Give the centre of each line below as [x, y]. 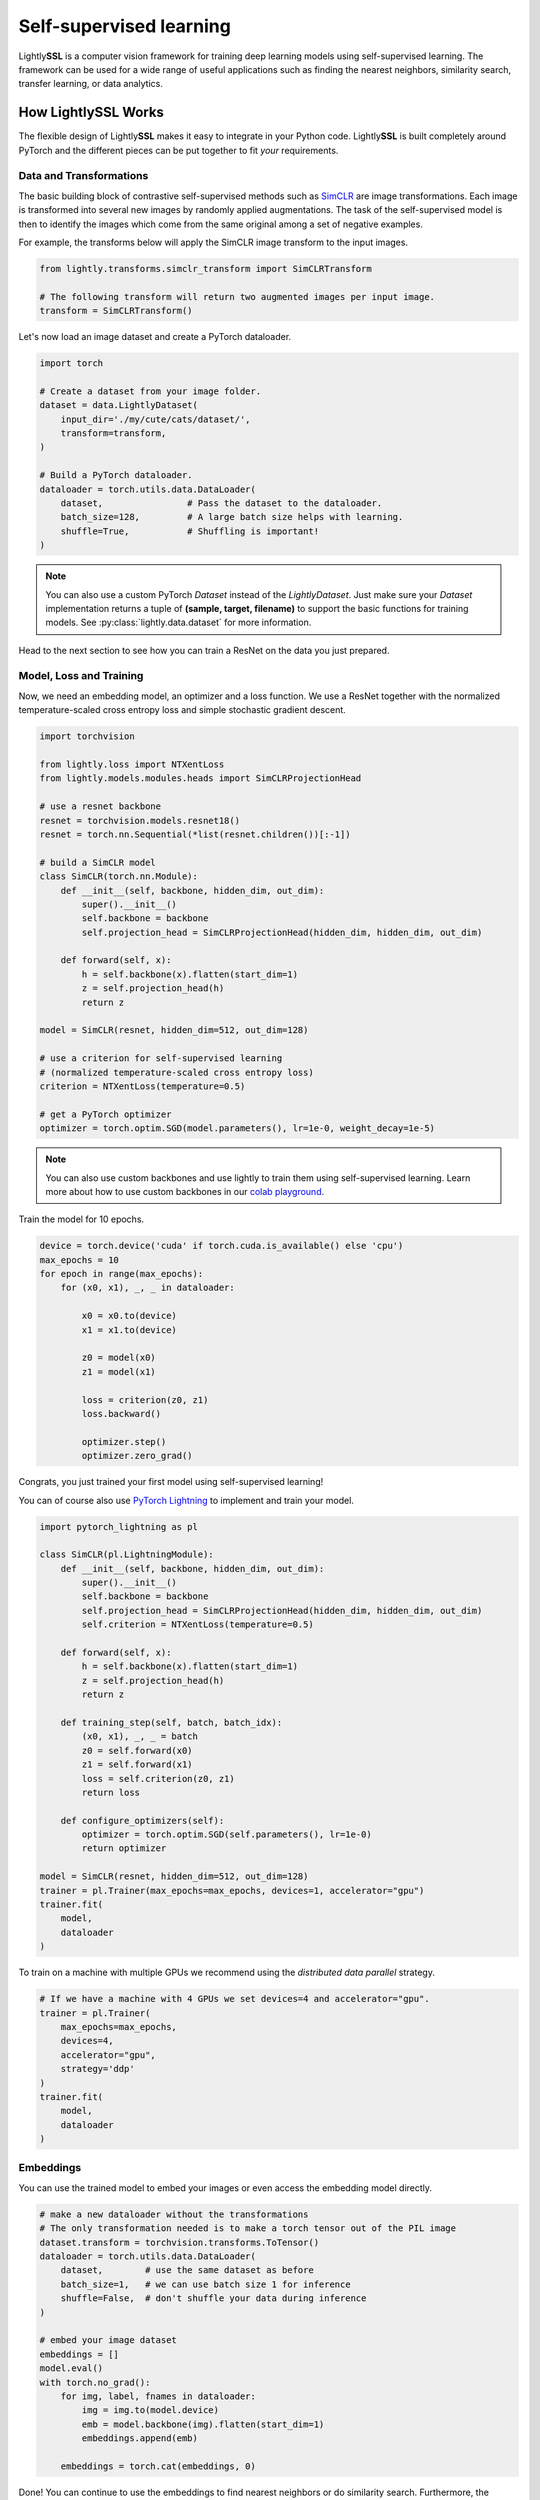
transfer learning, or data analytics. [91, 84]
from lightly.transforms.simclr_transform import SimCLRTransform [205, 268]
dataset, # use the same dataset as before [187, 2270]
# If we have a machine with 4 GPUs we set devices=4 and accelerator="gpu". [234, 1999]
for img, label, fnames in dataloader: [158, 2396]
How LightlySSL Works [91, 112]
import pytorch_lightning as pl [119, 1526]
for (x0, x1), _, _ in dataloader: [147, 1288]
